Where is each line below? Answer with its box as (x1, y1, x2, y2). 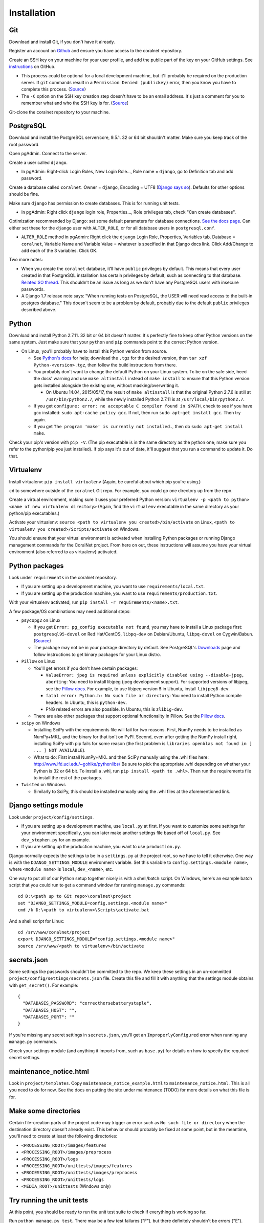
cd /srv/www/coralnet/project (18, 929, 90, 935)
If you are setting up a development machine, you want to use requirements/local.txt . (21, 584, 205, 589)
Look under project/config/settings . (9, 814, 94, 820)
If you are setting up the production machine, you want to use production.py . (21, 844, 181, 850)
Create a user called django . (9, 159, 68, 165)
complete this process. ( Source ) (21, 86, 86, 92)
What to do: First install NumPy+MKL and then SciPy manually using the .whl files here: (33, 754, 209, 760)
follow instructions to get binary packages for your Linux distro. (33, 651, 161, 657)
